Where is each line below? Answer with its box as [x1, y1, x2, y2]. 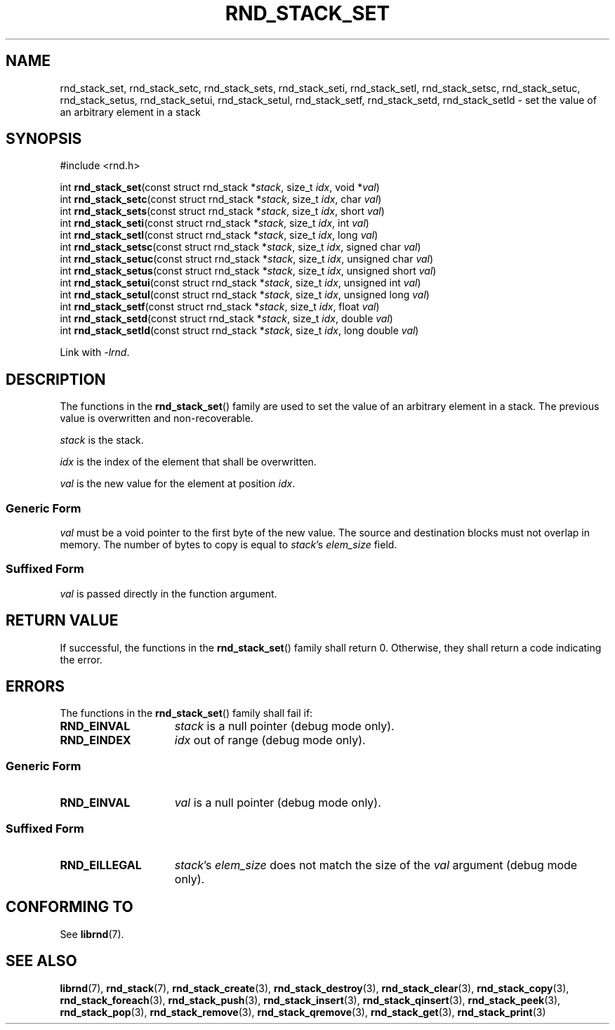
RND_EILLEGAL [60, 857, 142, 872]
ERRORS [6, 678, 65, 696]
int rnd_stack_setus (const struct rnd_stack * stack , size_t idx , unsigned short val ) [60, 265, 437, 277]
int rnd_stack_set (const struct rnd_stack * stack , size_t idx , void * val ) [60, 181, 380, 194]
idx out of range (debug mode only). [174, 733, 366, 748]
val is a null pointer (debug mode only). [174, 795, 381, 810]
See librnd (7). [60, 927, 124, 940]
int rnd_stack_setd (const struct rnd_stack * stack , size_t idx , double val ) [60, 312, 393, 325]
